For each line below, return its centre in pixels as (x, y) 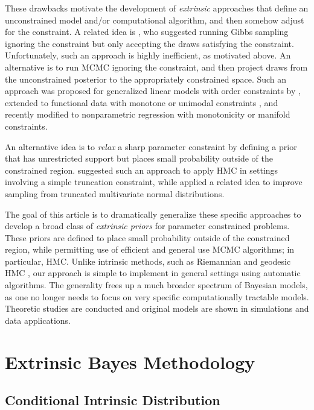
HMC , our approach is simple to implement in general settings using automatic (153, 273)
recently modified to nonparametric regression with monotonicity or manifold (148, 114)
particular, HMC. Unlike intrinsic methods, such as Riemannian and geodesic (148, 261)
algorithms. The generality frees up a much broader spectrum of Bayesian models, (156, 285)
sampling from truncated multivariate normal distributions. (115, 193)
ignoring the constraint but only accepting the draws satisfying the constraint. (149, 43)
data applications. (38, 320)
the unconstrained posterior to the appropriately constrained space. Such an (146, 79)
